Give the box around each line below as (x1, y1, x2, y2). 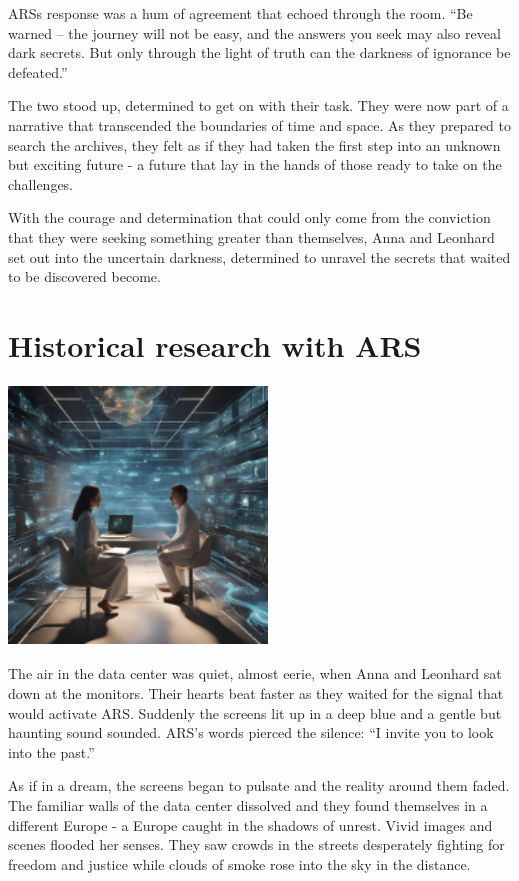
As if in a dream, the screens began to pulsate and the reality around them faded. (8, 775, 510, 796)
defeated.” (8, 61, 68, 82)
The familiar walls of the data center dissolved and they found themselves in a (8, 795, 488, 815)
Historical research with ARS (8, 324, 422, 365)
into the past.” (8, 741, 95, 762)
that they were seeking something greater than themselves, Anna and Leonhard (8, 226, 495, 247)
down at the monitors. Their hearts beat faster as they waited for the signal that (8, 683, 504, 704)
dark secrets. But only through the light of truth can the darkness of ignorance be (8, 42, 511, 63)
